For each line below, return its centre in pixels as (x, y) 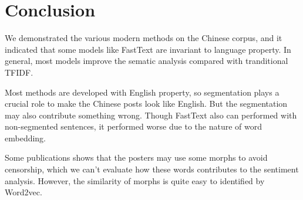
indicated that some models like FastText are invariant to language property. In (148, 49)
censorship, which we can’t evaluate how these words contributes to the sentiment (152, 169)
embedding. (26, 138)
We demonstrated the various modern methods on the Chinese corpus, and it (144, 38)
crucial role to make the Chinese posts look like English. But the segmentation (146, 104)
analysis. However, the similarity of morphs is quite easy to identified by (135, 180)
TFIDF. (19, 72)
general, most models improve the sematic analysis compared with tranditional (147, 61)
